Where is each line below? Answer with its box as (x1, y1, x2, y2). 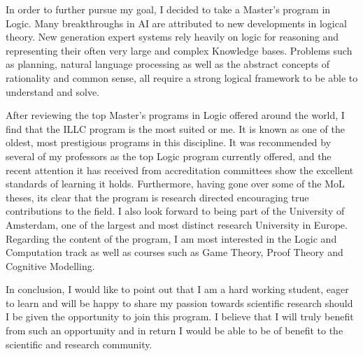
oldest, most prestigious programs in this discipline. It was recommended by (6, 135, 332, 150)
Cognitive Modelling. (6, 258, 95, 273)
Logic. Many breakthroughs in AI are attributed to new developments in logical (6, 15, 347, 30)
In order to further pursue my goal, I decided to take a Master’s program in (6, 2, 331, 16)
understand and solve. (6, 84, 99, 99)
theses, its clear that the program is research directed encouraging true (6, 190, 309, 204)
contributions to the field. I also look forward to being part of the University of (6, 204, 345, 218)
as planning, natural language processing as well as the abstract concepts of (6, 57, 330, 71)
